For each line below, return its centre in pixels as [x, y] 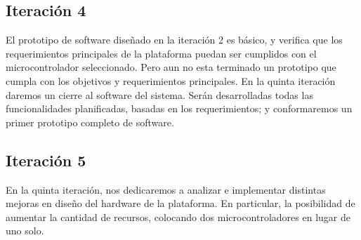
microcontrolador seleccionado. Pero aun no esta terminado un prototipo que [171, 67]
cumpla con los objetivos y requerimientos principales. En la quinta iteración [171, 80]
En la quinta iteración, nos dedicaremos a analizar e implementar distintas [166, 189]
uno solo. [25, 231]
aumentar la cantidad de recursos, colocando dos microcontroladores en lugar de [178, 216]
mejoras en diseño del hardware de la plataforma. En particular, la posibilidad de [180, 203]
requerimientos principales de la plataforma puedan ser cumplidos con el [161, 53]
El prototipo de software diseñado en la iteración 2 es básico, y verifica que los [174, 40]
